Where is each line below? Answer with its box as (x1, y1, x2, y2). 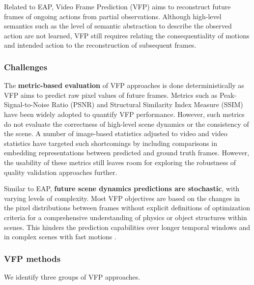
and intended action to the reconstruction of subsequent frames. (4, 40, 197, 50)
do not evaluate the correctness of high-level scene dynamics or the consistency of (4, 118, 249, 129)
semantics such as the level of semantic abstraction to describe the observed (4, 21, 232, 31)
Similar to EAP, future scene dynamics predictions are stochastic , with (4, 183, 240, 194)
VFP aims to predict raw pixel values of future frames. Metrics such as (4, 89, 218, 100)
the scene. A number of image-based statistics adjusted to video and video (4, 128, 227, 139)
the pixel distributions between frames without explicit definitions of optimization (4, 202, 250, 213)
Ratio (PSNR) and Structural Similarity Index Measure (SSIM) (51, 99, 243, 110)
